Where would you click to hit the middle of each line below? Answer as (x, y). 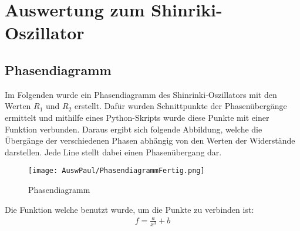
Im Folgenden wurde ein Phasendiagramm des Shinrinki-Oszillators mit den (141, 94)
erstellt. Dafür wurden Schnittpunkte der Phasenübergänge (181, 106)
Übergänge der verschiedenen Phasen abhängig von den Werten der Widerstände (150, 140)
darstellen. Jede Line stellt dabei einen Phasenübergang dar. (113, 152)
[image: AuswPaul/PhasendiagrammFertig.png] (117, 171)
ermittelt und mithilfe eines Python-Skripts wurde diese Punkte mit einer (137, 117)
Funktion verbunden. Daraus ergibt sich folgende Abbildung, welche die (134, 129)
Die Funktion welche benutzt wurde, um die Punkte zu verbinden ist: (129, 209)
